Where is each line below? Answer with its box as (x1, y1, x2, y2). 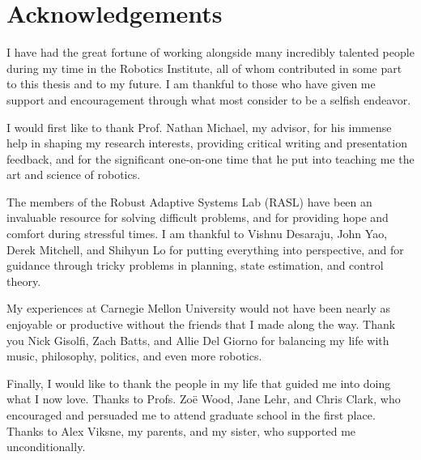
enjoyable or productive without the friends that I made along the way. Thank (6, 316, 396, 333)
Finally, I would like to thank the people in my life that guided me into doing (6, 374, 391, 391)
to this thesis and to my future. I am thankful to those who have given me (6, 75, 376, 92)
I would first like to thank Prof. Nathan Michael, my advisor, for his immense (6, 118, 392, 135)
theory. (6, 272, 41, 289)
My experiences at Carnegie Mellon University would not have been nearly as (6, 300, 391, 317)
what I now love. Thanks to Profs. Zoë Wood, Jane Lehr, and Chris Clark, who (6, 390, 401, 407)
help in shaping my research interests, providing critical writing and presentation (6, 134, 407, 151)
